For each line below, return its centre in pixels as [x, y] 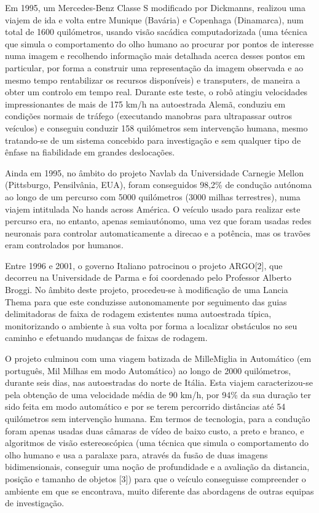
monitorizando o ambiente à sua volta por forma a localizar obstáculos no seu [151, 325]
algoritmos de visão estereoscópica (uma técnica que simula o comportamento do [157, 443]
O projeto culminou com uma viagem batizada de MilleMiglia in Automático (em [158, 358]
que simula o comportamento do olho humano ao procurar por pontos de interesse [159, 43]
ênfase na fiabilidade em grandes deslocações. [90, 152]
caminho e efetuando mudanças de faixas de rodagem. [106, 338]
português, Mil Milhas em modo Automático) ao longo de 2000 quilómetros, [148, 370]
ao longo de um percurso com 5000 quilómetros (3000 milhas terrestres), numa [153, 196]
